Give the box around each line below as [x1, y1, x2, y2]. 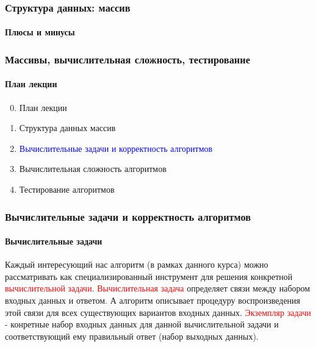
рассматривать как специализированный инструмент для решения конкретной [5, 270, 293, 282]
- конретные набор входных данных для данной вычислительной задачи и [5, 318, 279, 331]
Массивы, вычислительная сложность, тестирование [5, 51, 250, 66]
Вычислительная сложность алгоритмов [19, 162, 167, 175]
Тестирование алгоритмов [19, 183, 115, 196]
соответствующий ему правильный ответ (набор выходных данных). [5, 329, 259, 342]
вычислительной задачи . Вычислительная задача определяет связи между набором [5, 282, 311, 295]
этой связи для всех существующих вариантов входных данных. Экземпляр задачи [5, 306, 311, 318]
